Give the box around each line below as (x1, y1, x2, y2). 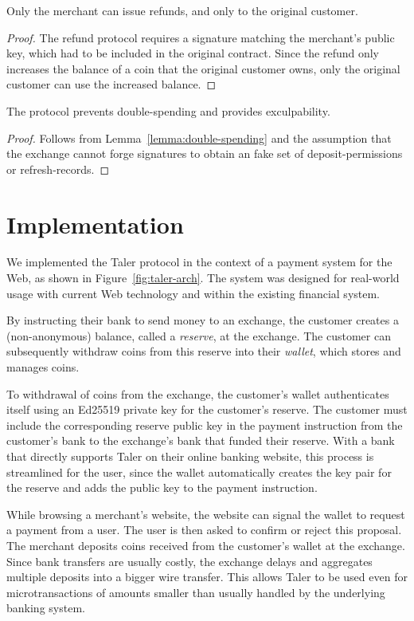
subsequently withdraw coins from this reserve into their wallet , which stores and (6, 343, 401, 360)
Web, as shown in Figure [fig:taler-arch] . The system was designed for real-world (6, 269, 400, 286)
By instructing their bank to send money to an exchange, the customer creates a (6, 312, 399, 328)
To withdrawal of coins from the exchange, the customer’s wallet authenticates (6, 385, 389, 402)
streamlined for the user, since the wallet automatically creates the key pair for (6, 463, 392, 480)
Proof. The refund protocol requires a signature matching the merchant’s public (6, 29, 395, 45)
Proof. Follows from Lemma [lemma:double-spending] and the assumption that (6, 129, 392, 146)
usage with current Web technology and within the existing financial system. (6, 285, 381, 301)
